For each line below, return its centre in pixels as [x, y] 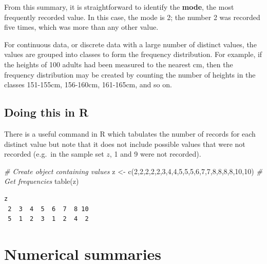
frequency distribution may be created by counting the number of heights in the [130, 74]
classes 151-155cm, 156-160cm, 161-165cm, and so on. [88, 84]
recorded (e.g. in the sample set [54, 154]
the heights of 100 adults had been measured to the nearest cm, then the [119, 64]
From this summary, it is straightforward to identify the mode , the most [119, 7]
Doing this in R [46, 112]
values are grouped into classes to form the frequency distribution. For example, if [133, 54]
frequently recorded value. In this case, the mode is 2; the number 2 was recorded [132, 17]
